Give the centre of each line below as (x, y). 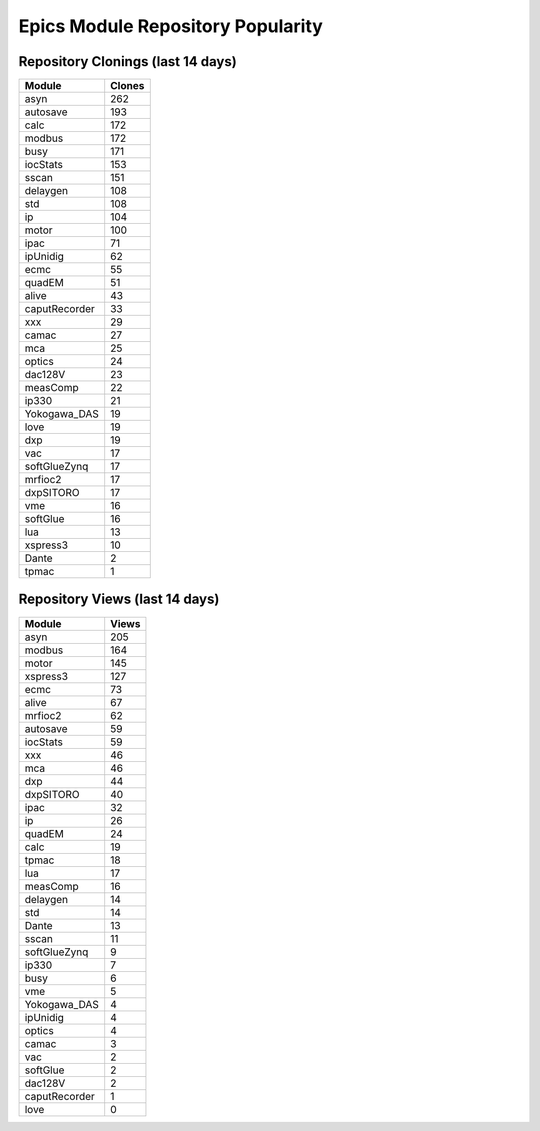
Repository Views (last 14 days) (119, 599)
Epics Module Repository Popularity (171, 26)
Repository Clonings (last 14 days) (127, 61)
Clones (127, 86)
